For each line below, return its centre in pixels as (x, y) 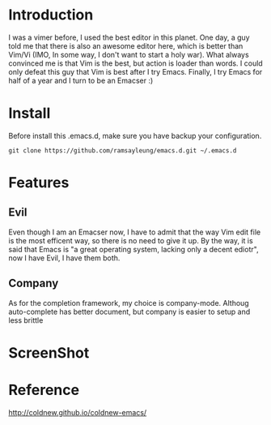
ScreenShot (49, 352)
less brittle (26, 320)
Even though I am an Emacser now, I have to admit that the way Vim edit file (135, 232)
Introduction (51, 15)
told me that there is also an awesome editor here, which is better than (126, 45)
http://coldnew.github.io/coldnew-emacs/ (78, 412)
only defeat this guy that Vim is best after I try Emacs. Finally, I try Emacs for (135, 71)
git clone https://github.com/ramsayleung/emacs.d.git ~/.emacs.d (123, 150)
